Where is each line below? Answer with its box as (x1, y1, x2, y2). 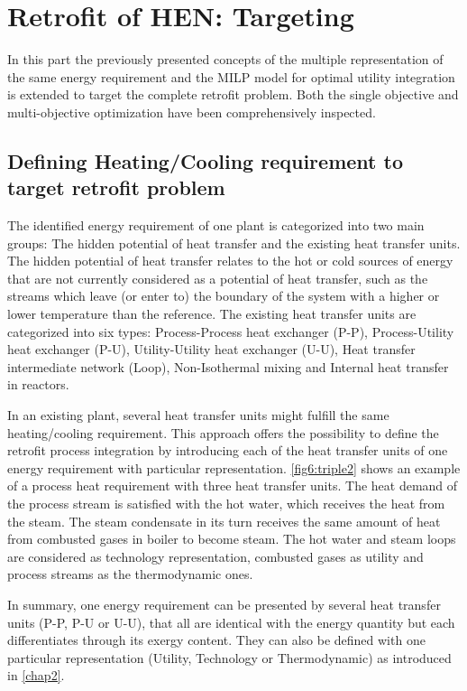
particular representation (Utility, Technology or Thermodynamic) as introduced (7, 648, 452, 667)
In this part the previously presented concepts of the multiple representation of (7, 50, 444, 69)
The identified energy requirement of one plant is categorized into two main (7, 216, 425, 235)
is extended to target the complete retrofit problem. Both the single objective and (7, 85, 459, 104)
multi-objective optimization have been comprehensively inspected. (7, 102, 376, 121)
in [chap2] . (7, 666, 65, 685)
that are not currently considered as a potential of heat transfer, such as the (7, 268, 428, 287)
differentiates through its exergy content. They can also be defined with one (7, 630, 426, 649)
